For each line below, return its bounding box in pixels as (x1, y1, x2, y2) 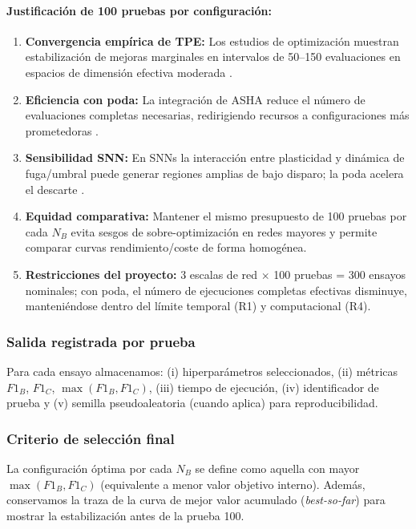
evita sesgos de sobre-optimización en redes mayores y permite (71, 223, 378, 240)
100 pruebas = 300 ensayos (273, 265, 406, 282)
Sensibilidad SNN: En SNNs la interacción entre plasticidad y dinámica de (25, 149, 405, 166)
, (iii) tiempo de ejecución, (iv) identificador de (148, 378, 379, 395)
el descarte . (25, 180, 85, 197)
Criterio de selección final (6, 428, 175, 448)
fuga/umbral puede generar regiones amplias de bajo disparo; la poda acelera (25, 164, 404, 181)
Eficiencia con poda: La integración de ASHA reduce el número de (25, 91, 366, 107)
